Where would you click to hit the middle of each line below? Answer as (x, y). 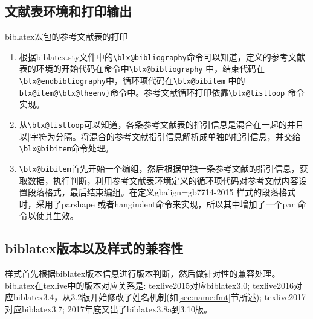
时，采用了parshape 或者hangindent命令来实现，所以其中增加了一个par (157, 204)
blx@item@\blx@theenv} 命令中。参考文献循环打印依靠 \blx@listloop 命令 (162, 92)
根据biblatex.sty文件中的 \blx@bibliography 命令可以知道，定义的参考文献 (162, 56)
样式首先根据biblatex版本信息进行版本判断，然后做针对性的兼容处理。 (143, 273)
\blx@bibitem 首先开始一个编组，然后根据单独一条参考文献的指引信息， (159, 168)
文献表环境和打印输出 (68, 11)
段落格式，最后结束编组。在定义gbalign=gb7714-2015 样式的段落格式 (162, 192)
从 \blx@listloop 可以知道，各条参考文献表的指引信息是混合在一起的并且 (161, 125)
